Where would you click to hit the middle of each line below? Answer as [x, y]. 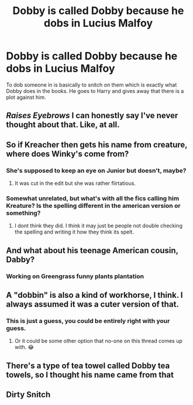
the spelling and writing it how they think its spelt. [74, 232]
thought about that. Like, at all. [63, 125]
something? [23, 213]
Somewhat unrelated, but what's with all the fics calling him [93, 198]
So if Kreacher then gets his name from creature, [97, 145]
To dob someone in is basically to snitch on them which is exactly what [92, 85]
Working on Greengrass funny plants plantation [75, 276]
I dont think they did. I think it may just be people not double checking [99, 226]
